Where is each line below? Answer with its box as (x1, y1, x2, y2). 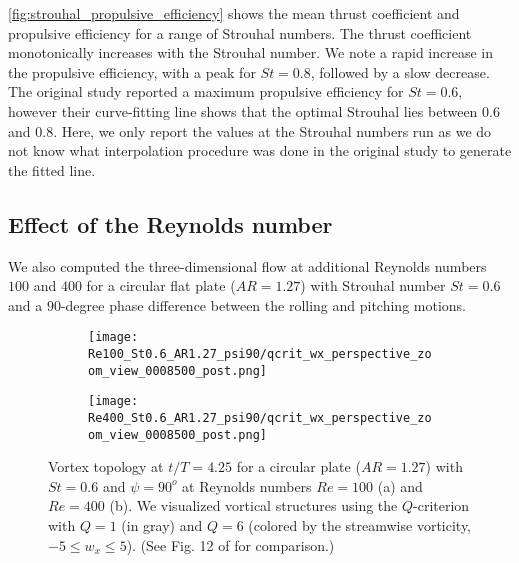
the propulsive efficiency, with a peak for (8, 61, 256, 82)
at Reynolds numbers (182, 475, 312, 496)
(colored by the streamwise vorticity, (248, 515, 472, 536)
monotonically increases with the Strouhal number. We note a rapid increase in (8, 42, 493, 63)
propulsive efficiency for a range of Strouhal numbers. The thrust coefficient (8, 22, 472, 43)
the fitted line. (8, 159, 96, 180)
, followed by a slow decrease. (310, 61, 490, 82)
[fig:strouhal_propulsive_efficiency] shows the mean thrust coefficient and (8, 3, 460, 23)
